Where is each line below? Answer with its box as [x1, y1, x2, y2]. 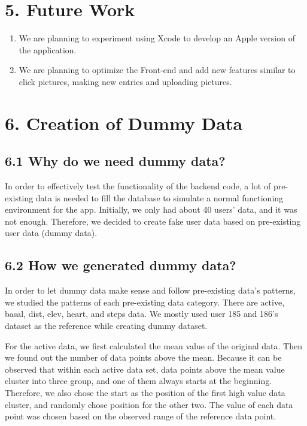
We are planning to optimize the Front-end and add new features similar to [19, 64, 296, 76]
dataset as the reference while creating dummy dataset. [5, 319, 208, 332]
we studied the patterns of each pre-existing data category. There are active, [5, 295, 285, 308]
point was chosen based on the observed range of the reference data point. [5, 410, 276, 422]
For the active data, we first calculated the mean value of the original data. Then [5, 339, 302, 352]
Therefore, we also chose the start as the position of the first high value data [5, 386, 285, 398]
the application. [19, 43, 77, 56]
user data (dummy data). [5, 226, 98, 239]
